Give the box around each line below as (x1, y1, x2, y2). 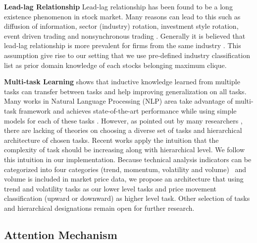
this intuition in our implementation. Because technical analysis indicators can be (4, 154, 252, 164)
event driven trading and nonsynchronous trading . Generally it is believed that (4, 30, 246, 41)
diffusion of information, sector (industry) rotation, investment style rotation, (4, 21, 239, 31)
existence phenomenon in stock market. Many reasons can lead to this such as (4, 11, 241, 21)
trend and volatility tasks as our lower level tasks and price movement (4, 183, 217, 193)
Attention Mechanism (4, 227, 117, 242)
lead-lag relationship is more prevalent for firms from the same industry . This (4, 40, 241, 51)
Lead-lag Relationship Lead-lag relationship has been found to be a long (4, 1, 233, 11)
